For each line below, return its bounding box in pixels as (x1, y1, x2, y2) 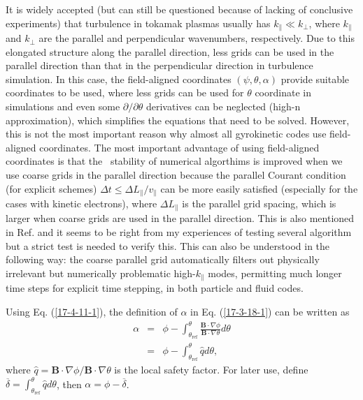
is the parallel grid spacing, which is (182, 196, 336, 211)
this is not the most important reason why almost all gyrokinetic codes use (6, 126, 327, 141)
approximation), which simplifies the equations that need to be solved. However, (6, 112, 350, 127)
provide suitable (280, 71, 350, 86)
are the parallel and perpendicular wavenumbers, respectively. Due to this (38, 31, 355, 45)
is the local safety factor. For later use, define (114, 362, 308, 376)
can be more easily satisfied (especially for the (160, 181, 358, 195)
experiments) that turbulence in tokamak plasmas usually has (6, 15, 271, 30)
